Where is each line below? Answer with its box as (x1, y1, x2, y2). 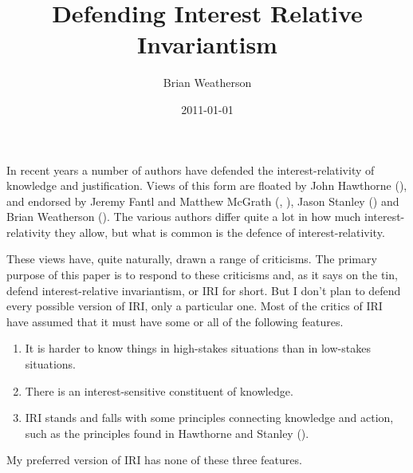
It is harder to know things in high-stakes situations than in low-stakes (25, 340, 371, 357)
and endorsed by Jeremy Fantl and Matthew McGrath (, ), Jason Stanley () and (6, 192, 399, 209)
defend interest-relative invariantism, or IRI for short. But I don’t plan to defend (6, 282, 401, 298)
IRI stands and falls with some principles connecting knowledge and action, (25, 409, 394, 426)
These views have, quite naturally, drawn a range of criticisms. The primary (6, 250, 377, 267)
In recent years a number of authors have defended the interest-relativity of (6, 161, 375, 178)
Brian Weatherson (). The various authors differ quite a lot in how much (6, 208, 361, 225)
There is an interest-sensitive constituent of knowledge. (25, 382, 293, 399)
